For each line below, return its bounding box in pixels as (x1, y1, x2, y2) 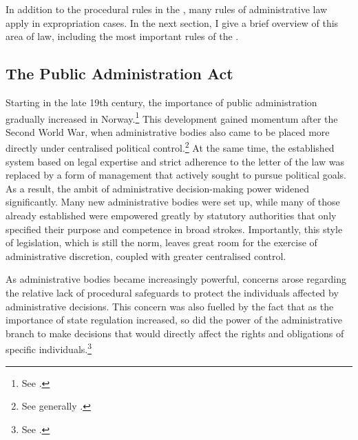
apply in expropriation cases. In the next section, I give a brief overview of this (6, 15, 339, 30)
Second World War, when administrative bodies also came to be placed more (6, 124, 330, 139)
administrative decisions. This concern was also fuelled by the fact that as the (6, 299, 334, 313)
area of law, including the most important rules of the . (6, 29, 239, 43)
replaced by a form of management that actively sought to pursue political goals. (6, 168, 347, 182)
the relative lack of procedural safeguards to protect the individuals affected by (6, 286, 339, 300)
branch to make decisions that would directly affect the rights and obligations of (6, 326, 344, 340)
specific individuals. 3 (6, 340, 92, 357)
